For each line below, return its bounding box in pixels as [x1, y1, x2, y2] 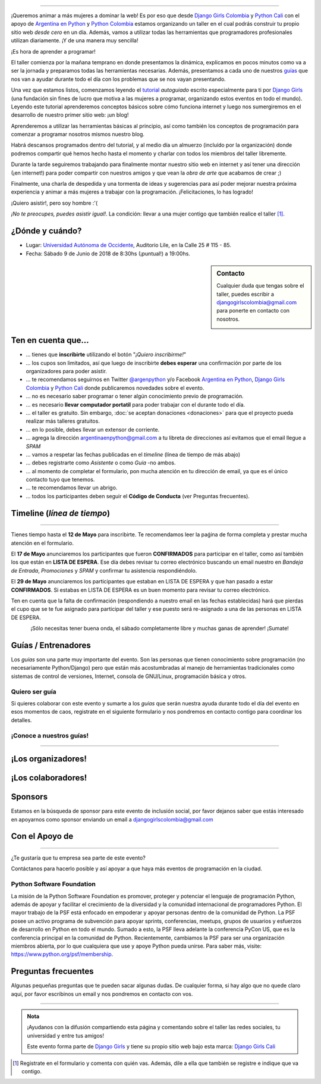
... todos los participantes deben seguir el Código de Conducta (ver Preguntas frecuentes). [26, 492, 250, 499]
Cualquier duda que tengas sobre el [216, 282, 304, 289]
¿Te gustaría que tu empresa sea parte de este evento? [11, 854, 146, 861]
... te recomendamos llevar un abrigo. [26, 484, 118, 491]
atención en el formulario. [11, 539, 74, 546]
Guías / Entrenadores [11, 640, 92, 650]
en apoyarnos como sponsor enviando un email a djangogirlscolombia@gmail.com [11, 816, 213, 823]
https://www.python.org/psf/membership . [11, 951, 114, 958]
